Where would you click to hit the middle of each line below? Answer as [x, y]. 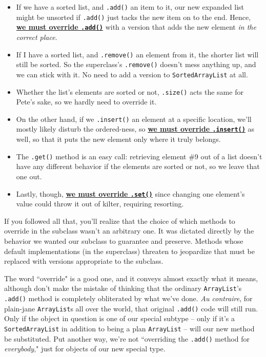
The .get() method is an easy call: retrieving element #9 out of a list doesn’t [139, 156]
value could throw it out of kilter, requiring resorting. [100, 204]
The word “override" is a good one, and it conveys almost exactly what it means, [131, 278]
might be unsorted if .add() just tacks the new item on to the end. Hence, [134, 17]
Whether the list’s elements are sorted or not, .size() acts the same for [130, 91]
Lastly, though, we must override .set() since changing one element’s [130, 193]
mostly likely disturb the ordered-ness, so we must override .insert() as [135, 129]
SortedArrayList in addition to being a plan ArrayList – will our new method [129, 328]
